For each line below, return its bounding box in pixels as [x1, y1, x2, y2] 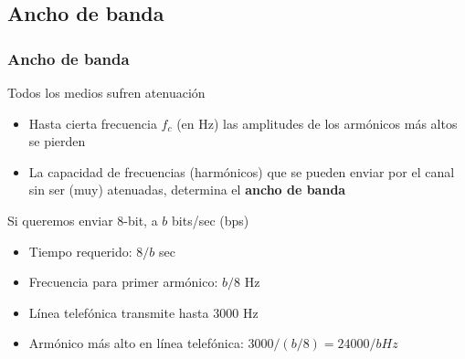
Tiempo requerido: [28, 241, 132, 260]
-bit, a [123, 210, 158, 229]
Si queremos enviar [7, 210, 113, 229]
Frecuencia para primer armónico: [28, 272, 218, 291]
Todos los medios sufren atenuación [7, 83, 206, 101]
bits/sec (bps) [172, 210, 249, 229]
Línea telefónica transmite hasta [28, 302, 209, 322]
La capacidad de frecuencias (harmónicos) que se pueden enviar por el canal [28, 162, 455, 181]
